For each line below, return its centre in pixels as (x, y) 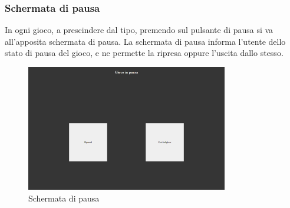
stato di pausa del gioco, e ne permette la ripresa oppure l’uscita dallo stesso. (144, 53)
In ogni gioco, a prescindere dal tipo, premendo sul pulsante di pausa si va (139, 30)
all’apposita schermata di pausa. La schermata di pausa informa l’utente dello (145, 41)
